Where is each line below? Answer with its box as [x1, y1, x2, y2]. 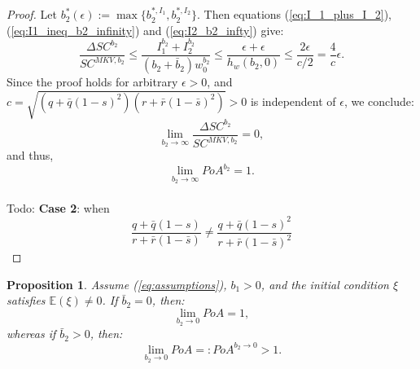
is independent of [250, 92, 336, 109]
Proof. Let [7, 6, 57, 23]
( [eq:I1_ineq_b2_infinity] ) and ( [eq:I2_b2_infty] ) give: [7, 21, 284, 38]
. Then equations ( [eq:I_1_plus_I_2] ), [197, 6, 392, 23]
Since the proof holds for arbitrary [7, 73, 178, 90]
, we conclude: [343, 92, 414, 109]
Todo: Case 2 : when [7, 199, 110, 216]
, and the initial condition [260, 275, 389, 292]
